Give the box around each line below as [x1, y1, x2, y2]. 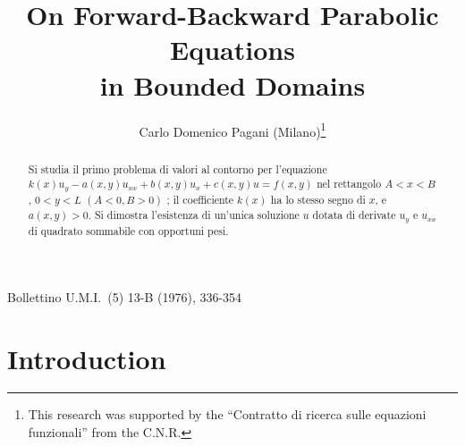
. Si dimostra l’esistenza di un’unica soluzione [88, 207, 300, 223]
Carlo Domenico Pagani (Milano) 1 [139, 119, 326, 140]
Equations [170, 31, 295, 68]
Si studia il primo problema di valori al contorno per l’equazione [28, 161, 327, 176]
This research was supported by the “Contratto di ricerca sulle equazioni [28, 405, 427, 424]
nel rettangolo [317, 176, 382, 191]
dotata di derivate [312, 207, 396, 223]
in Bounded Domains [99, 66, 366, 103]
